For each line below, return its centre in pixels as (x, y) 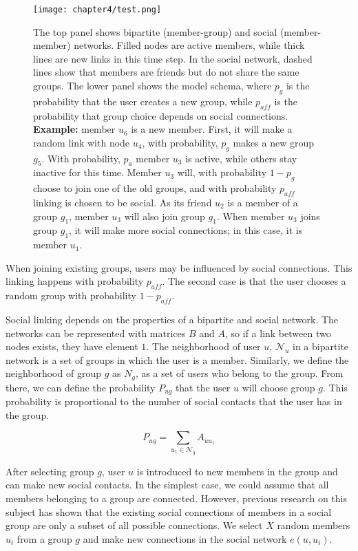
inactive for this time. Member (97, 172)
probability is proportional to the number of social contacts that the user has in (174, 401)
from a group (44, 538)
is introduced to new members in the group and (237, 471)
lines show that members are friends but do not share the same (166, 72)
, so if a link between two (278, 333)
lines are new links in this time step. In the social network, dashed (173, 58)
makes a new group (273, 142)
